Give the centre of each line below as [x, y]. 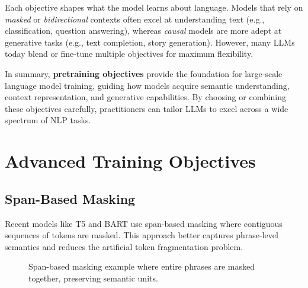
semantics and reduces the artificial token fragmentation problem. [124, 246]
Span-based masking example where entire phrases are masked [142, 266]
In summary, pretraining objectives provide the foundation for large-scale [144, 73]
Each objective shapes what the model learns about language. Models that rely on [154, 7]
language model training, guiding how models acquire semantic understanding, [147, 85]
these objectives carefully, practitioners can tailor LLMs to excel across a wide [147, 108]
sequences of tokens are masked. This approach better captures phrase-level [142, 235]
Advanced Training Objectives [130, 161]
